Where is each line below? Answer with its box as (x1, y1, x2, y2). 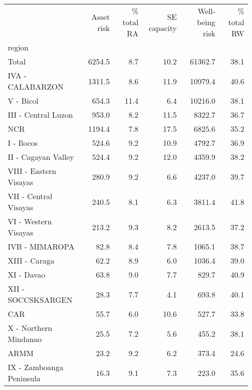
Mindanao (8, 333, 42, 344)
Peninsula (8, 373, 41, 384)
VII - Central (8, 190, 53, 202)
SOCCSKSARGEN (8, 294, 73, 305)
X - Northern (8, 322, 52, 333)
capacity (148, 22, 177, 33)
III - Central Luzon (8, 109, 73, 120)
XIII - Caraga (8, 255, 55, 266)
